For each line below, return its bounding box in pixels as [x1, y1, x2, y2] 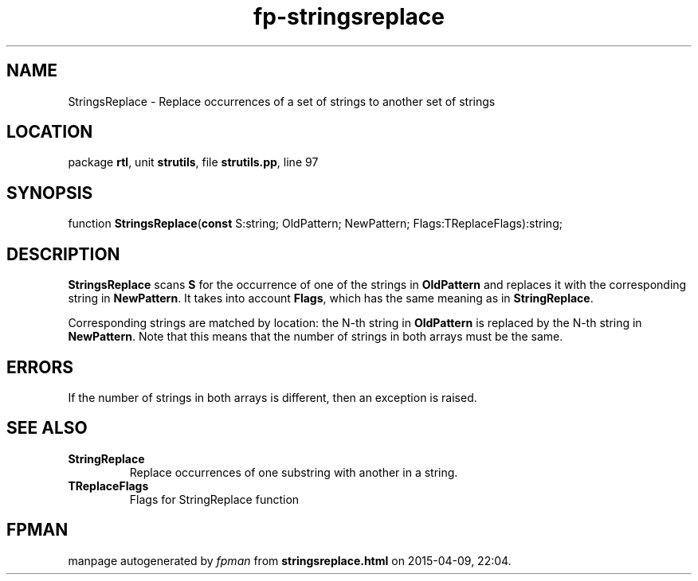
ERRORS [6, 357, 74, 377]
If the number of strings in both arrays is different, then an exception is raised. [68, 390, 477, 404]
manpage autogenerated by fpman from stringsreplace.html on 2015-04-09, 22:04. [68, 553, 512, 567]
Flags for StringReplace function [129, 492, 300, 506]
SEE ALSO [6, 418, 88, 439]
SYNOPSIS [6, 182, 93, 203]
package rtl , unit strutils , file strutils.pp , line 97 [68, 155, 319, 170]
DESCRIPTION [6, 244, 120, 264]
